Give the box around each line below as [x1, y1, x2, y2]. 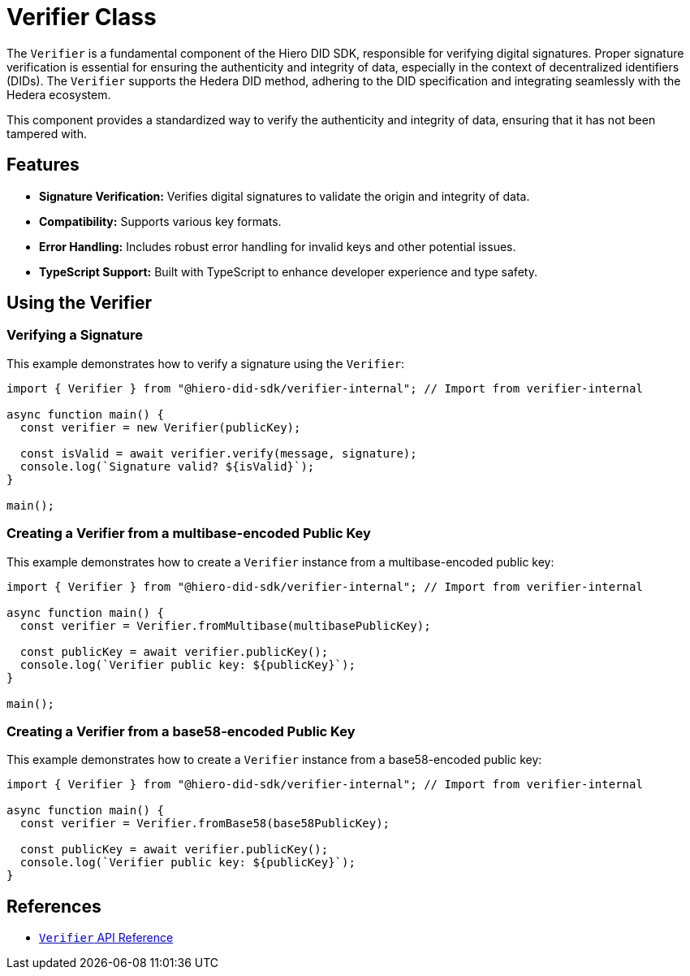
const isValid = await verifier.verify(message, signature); [19, 446, 417, 460]
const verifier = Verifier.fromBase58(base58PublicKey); [19, 817, 390, 831]
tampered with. [6, 126, 87, 141]
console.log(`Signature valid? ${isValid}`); [19, 459, 315, 473]
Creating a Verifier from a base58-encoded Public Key [6, 722, 356, 740]
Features [6, 154, 80, 176]
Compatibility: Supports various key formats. [39, 214, 282, 228]
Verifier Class [6, 3, 157, 31]
